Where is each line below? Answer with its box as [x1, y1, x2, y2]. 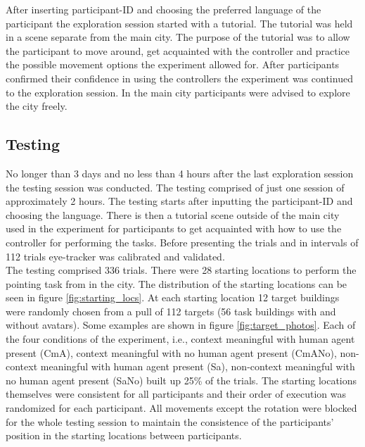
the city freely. [6, 99, 68, 113]
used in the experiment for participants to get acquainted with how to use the [6, 221, 342, 236]
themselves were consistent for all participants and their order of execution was [6, 386, 347, 401]
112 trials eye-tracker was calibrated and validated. [6, 248, 225, 263]
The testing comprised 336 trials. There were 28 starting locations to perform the [6, 263, 357, 277]
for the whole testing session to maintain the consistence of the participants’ [6, 414, 334, 429]
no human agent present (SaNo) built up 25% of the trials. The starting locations [6, 372, 357, 387]
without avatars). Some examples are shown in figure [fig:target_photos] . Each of [6, 317, 356, 332]
